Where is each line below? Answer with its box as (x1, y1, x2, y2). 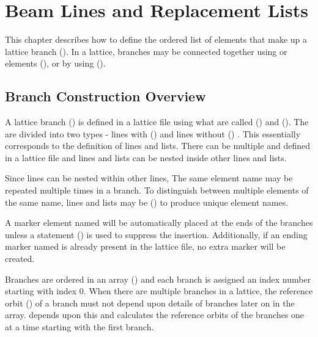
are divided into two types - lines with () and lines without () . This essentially (5, 127, 301, 140)
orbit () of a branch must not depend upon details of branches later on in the (5, 296, 295, 309)
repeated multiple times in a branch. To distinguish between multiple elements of (5, 184, 309, 197)
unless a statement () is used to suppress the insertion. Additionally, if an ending (5, 228, 308, 241)
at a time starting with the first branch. (5, 321, 154, 333)
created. (5, 252, 35, 265)
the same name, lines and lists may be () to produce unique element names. (5, 195, 289, 208)
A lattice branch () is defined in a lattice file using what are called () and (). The (5, 115, 309, 128)
